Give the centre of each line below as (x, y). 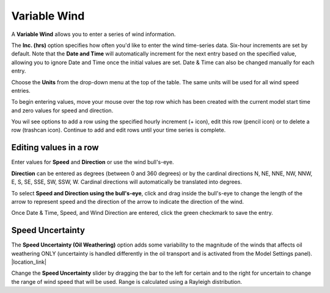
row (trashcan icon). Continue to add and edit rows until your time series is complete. (119, 130)
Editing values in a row (55, 147)
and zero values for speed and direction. (62, 110)
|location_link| (29, 262)
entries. (21, 90)
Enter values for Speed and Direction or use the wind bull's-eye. (93, 162)
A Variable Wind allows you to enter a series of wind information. (94, 34)
